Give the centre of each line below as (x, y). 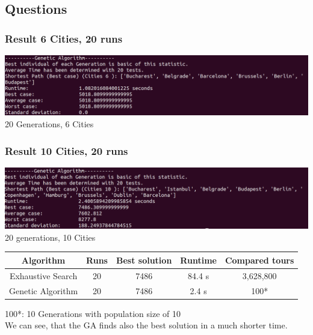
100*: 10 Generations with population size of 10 (93, 313)
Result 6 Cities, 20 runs (64, 38)
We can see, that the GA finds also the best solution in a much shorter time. (146, 325)
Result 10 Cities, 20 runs (67, 150)
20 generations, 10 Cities (50, 237)
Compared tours (259, 260)
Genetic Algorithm (44, 290)
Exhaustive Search (43, 275)
